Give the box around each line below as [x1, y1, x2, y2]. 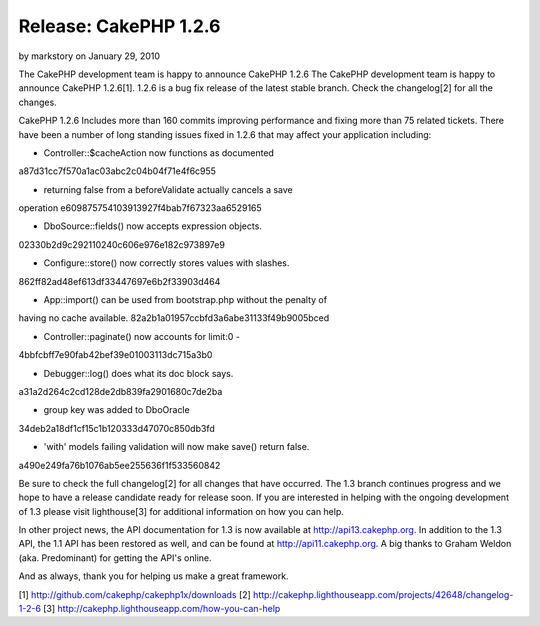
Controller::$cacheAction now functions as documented [43, 146, 275, 159]
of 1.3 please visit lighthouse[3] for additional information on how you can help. [18, 505, 345, 517]
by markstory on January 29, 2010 [18, 50, 160, 62]
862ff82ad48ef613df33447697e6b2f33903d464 [18, 275, 221, 287]
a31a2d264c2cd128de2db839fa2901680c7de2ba [18, 385, 223, 397]
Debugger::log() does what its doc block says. [43, 367, 234, 379]
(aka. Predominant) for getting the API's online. [18, 551, 212, 564]
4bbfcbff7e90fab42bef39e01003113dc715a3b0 [18, 349, 213, 361]
